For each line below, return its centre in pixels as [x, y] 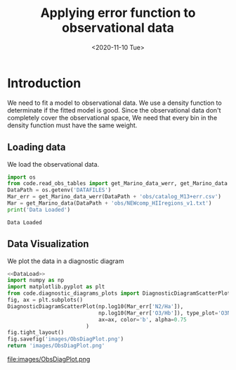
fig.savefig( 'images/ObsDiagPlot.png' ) [66, 339]
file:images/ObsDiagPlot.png [49, 359]
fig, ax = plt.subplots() [45, 300]
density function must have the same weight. [72, 125]
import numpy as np [36, 280]
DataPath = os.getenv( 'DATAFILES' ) [59, 190]
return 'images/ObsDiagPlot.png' [56, 346]
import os [22, 177]
